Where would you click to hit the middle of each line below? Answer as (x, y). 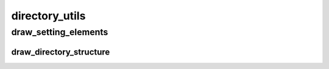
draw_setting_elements (60, 32)
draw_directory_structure (61, 52)
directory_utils (48, 16)
